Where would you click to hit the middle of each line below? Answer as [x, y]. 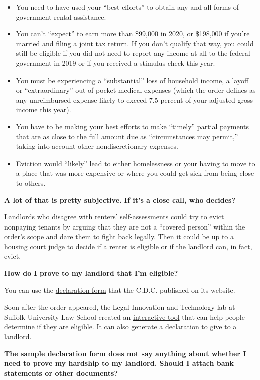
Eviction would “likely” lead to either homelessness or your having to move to [136, 163]
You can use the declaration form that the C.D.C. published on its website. [120, 290]
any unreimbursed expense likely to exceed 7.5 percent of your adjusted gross [135, 99]
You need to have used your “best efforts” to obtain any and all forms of [127, 7]
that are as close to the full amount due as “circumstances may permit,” [127, 136]
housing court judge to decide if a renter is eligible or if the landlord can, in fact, [128, 246]
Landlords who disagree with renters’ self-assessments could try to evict [114, 217]
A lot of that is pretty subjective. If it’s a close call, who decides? [120, 200]
